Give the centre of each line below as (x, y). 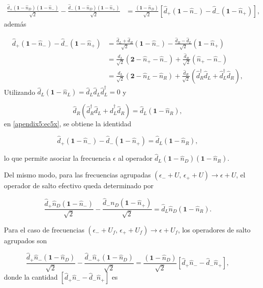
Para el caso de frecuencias (44, 229)
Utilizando (20, 92)
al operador (135, 158)
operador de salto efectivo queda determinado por (79, 186)
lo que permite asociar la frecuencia (58, 158)
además (15, 23)
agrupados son (26, 240)
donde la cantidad (31, 277)
